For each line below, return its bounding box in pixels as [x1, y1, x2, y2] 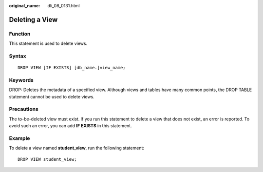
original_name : [9, 3, 40, 8]
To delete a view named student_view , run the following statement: [9, 145, 145, 151]
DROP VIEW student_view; [18, 156, 77, 162]
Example [9, 134, 30, 141]
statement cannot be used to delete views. [9, 94, 94, 99]
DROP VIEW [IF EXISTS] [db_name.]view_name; [18, 65, 126, 71]
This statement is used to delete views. [9, 40, 88, 46]
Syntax [9, 53, 26, 59]
